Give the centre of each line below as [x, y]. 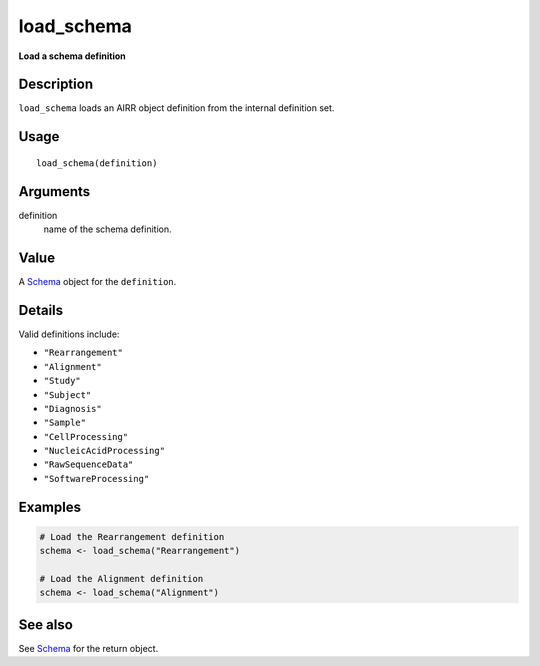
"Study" [62, 381]
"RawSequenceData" [88, 464]
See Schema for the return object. [88, 648]
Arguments [54, 191]
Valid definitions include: [69, 334]
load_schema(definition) [97, 163]
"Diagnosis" [72, 408]
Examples [50, 506]
